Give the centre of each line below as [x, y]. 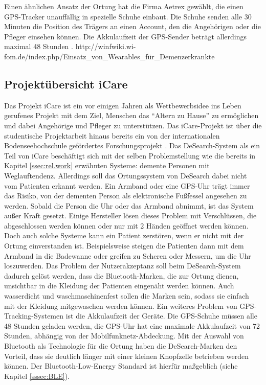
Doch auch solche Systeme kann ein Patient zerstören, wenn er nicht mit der [124, 235]
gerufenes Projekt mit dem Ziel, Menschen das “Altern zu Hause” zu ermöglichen [131, 115]
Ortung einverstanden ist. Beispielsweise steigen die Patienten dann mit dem [124, 246]
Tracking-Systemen [34, 316]
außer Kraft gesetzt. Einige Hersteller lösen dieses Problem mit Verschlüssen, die [130, 216]
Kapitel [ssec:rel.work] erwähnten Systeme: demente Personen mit [107, 165]
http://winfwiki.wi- [106, 46]
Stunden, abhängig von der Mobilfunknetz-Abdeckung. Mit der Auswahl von [124, 336]
